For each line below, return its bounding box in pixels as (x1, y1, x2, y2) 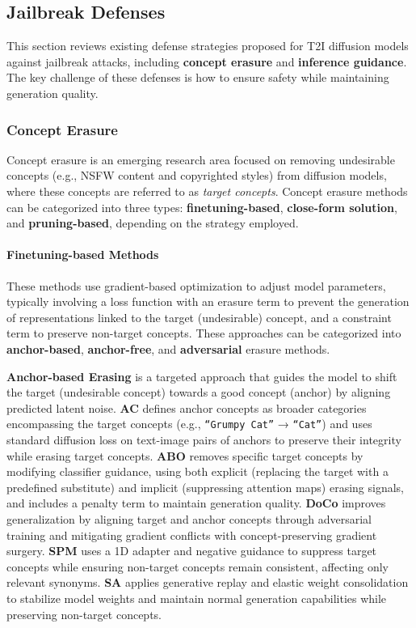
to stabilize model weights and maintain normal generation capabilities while (6, 589, 387, 606)
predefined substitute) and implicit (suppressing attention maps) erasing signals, (6, 478, 405, 495)
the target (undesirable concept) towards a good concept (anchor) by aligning (6, 384, 391, 401)
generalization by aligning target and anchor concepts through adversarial (6, 510, 372, 527)
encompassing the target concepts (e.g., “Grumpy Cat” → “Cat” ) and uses (6, 415, 372, 432)
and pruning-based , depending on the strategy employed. (6, 214, 299, 231)
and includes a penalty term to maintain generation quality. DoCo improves (6, 494, 386, 511)
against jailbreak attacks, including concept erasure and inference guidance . (6, 53, 407, 70)
